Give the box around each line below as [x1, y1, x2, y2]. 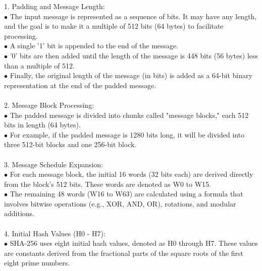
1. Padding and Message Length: [4, 1, 105, 11]
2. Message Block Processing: [4, 99, 94, 110]
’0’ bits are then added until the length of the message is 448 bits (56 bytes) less [10, 50, 258, 60]
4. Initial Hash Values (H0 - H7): [4, 228, 106, 238]
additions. [4, 208, 34, 219]
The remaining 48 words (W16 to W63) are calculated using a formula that [10, 188, 243, 199]
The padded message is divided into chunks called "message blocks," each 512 [10, 109, 249, 120]
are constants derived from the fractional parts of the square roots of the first [4, 247, 244, 258]
